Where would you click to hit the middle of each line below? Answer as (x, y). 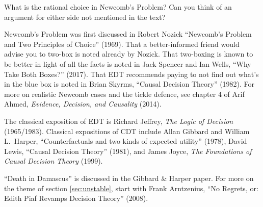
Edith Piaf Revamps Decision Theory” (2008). (76, 198)
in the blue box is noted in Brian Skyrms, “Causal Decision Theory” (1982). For (129, 84)
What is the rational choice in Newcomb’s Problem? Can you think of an (118, 7)
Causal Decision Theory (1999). (54, 161)
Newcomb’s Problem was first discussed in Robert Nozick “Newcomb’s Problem (128, 34)
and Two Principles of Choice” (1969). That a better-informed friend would (122, 44)
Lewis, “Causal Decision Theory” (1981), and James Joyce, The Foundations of (128, 151)
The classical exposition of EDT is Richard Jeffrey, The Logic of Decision (119, 121)
